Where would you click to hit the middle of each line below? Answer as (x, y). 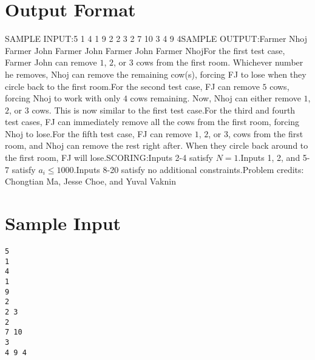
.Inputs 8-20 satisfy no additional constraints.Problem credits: (189, 169)
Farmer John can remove (51, 62)
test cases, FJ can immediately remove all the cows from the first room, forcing (152, 122)
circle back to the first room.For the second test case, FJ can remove (132, 86)
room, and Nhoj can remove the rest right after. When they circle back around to (157, 145)
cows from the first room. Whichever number (220, 62)
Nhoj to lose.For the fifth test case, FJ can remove (99, 133)
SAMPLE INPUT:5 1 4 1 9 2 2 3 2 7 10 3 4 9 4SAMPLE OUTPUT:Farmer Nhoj (156, 39)
